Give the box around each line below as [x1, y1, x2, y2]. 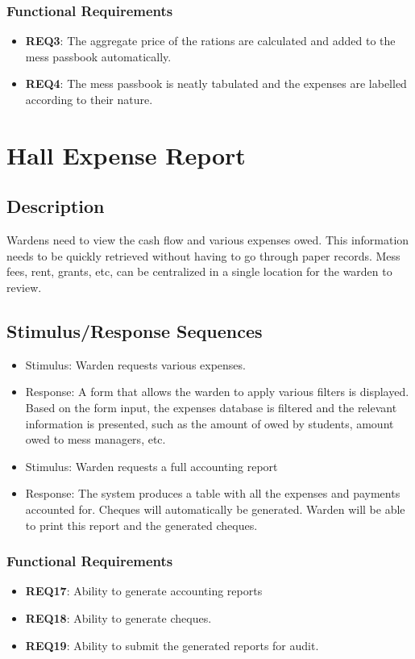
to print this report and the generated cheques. [25, 516, 258, 533]
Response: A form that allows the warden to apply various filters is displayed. [25, 383, 409, 400]
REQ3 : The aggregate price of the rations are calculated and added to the [25, 32, 396, 49]
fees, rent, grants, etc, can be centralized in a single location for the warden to [6, 263, 392, 280]
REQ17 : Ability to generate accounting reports [25, 582, 263, 599]
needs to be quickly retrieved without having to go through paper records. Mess [6, 247, 400, 264]
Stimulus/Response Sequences [6, 318, 263, 343]
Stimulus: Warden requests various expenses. [25, 356, 246, 373]
